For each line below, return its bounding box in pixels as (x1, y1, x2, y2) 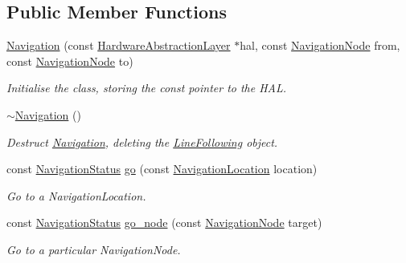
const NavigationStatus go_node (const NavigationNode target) (6, 214, 322, 231)
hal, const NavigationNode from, (240, 37, 400, 54)
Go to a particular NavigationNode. (6, 241, 181, 257)
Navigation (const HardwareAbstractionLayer (6, 37, 231, 54)
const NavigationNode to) (6, 52, 133, 69)
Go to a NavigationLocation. (6, 187, 146, 204)
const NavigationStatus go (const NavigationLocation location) (6, 160, 318, 177)
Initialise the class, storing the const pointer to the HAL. (6, 79, 287, 96)
